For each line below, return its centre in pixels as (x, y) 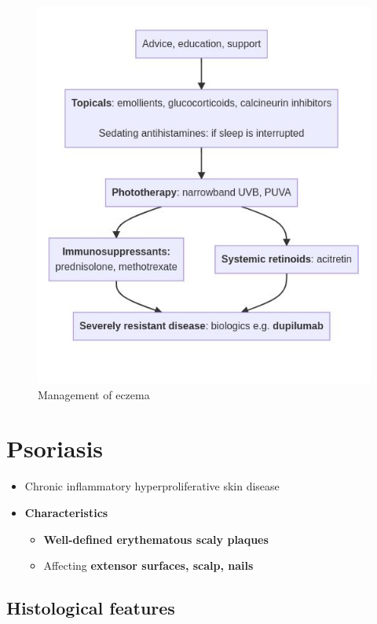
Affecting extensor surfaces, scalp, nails (148, 565)
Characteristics (66, 512)
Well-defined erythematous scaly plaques (156, 539)
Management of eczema (94, 394)
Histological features (91, 608)
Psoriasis (55, 448)
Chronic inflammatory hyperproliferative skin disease (152, 486)
